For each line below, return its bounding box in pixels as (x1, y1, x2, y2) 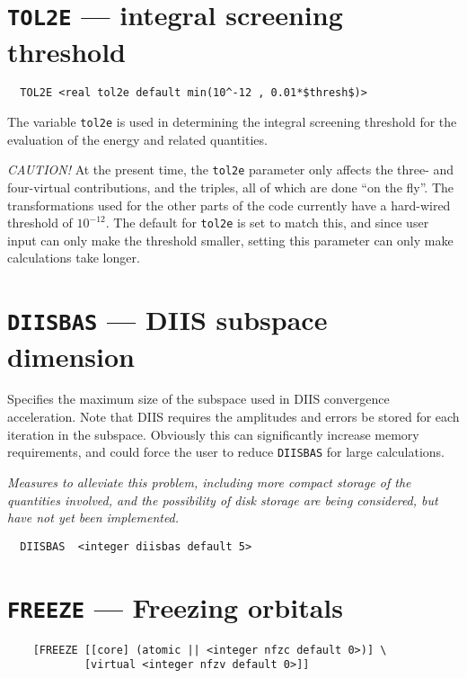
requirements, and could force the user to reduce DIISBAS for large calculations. (7, 442, 445, 461)
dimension (7, 337, 135, 374)
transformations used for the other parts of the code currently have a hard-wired (7, 195, 451, 214)
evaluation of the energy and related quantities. (7, 129, 268, 148)
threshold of (7, 213, 73, 232)
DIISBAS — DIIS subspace (7, 301, 328, 338)
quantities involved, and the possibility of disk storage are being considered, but (7, 490, 438, 509)
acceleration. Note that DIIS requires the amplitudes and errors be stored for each (7, 407, 460, 426)
